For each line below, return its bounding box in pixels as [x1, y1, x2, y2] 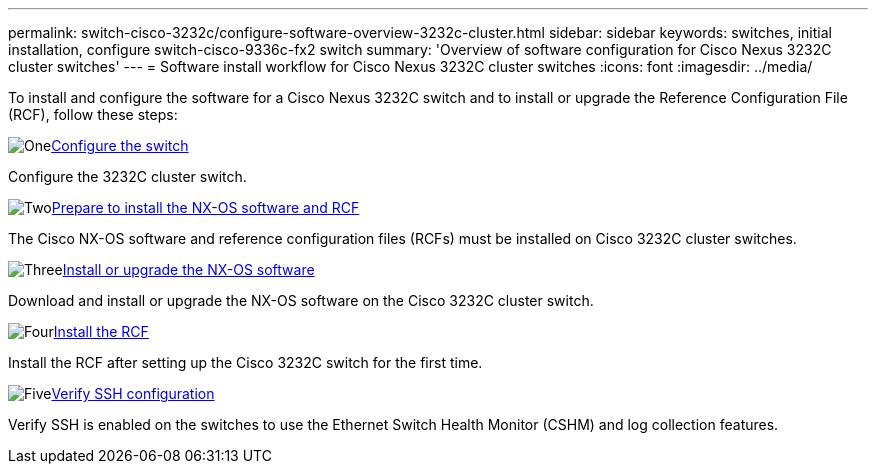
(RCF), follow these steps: [8, 106, 178, 123]
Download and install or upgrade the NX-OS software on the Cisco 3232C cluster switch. [8, 292, 594, 309]
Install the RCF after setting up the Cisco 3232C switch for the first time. [8, 354, 483, 371]
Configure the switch [51, 137, 189, 154]
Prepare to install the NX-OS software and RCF [51, 199, 360, 216]
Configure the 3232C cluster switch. [8, 168, 247, 185]
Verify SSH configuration [51, 385, 215, 402]
